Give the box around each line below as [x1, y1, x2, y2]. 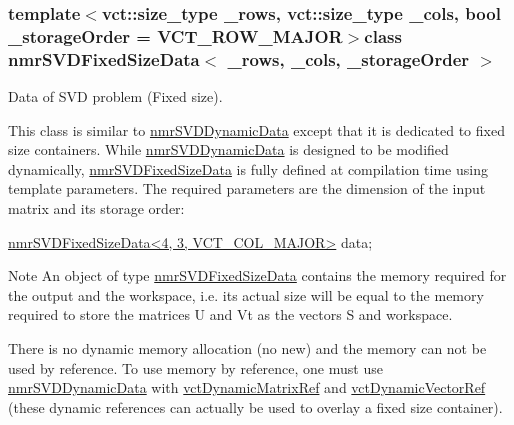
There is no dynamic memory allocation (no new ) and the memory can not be [8, 338, 487, 358]
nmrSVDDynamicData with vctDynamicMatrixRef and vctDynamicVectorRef [8, 377, 486, 398]
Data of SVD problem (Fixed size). [8, 86, 223, 107]
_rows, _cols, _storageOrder [227, 46, 470, 71]
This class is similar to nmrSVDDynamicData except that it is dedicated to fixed [8, 119, 505, 140]
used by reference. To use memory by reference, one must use [8, 357, 383, 378]
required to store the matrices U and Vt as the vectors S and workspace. [8, 304, 453, 325]
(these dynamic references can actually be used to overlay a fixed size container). [8, 396, 503, 417]
